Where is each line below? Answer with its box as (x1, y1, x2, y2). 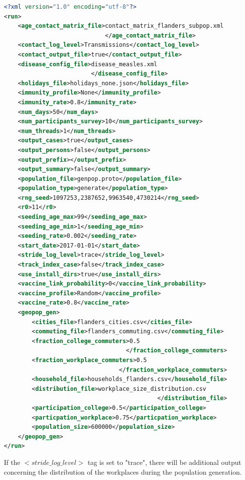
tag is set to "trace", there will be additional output (87, 457, 242, 467)
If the (4, 457, 20, 467)
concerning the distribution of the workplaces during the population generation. (4, 466, 242, 477)
